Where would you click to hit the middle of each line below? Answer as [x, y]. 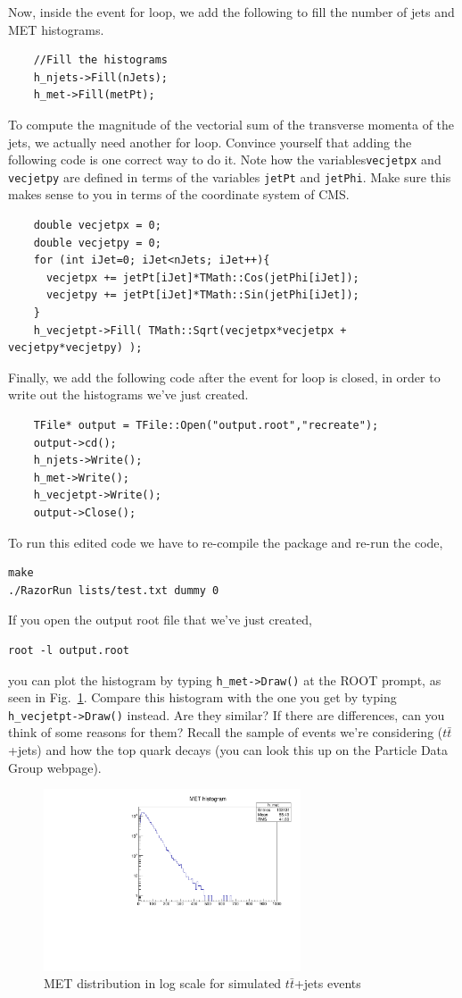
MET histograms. [56, 29]
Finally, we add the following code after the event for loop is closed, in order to [224, 377]
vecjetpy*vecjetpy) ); [75, 348]
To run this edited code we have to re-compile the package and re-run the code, [226, 542]
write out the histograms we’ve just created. [128, 394]
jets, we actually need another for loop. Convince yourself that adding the [210, 142]
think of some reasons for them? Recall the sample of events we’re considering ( [226, 732]
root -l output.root [69, 650]
